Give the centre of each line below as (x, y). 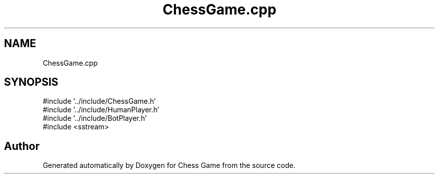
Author (22, 146)
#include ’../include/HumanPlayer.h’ (101, 110)
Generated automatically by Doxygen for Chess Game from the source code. (169, 165)
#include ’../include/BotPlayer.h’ (95, 118)
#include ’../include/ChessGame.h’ (99, 101)
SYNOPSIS (31, 82)
